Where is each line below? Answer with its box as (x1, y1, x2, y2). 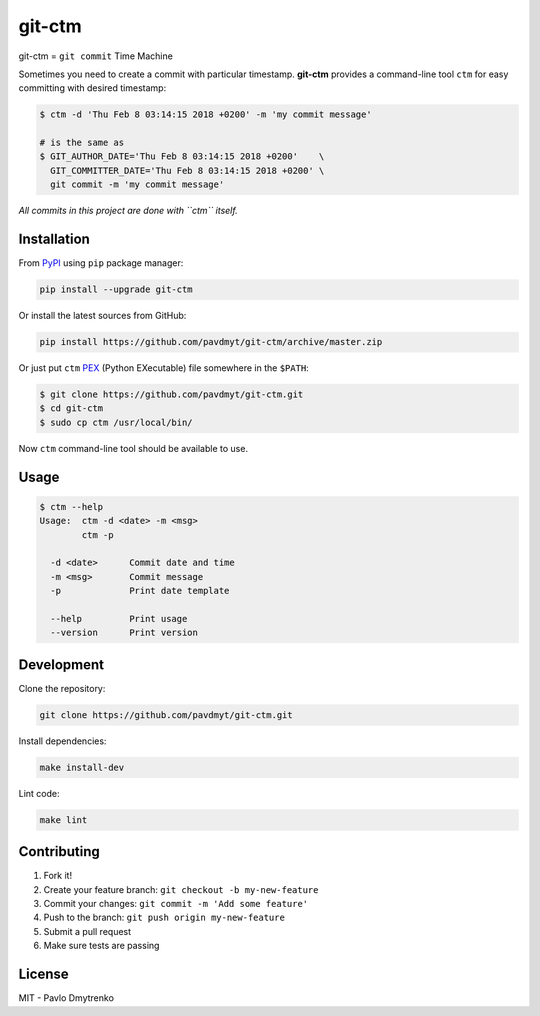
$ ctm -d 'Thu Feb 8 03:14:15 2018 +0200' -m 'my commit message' (39, 109, 372, 120)
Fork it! (43, 870, 73, 882)
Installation (18, 231, 90, 248)
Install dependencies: (18, 735, 107, 747)
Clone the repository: (18, 682, 106, 694)
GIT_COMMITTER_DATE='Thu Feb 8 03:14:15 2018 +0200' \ (50, 165, 325, 176)
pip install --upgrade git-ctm (39, 284, 194, 295)
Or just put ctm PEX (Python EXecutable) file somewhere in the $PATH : (18, 362, 309, 374)
